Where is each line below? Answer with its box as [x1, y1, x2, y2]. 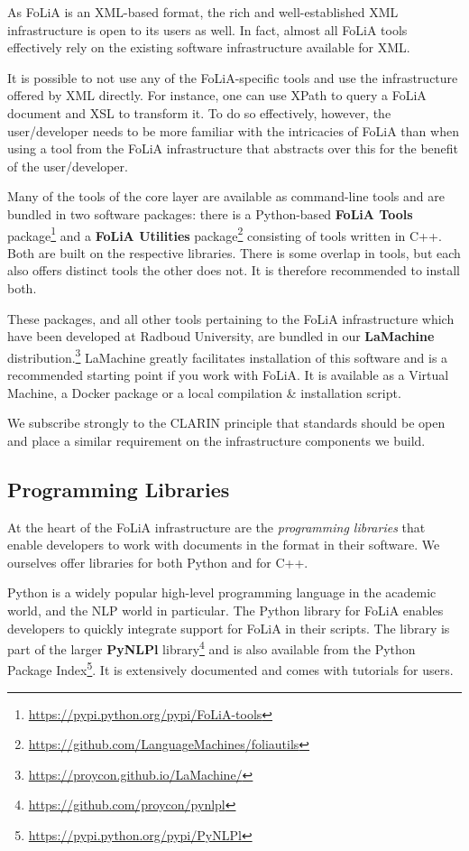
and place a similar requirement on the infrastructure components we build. [7, 430, 426, 449]
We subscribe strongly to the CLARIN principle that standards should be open [7, 413, 446, 432]
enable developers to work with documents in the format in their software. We [7, 535, 440, 554]
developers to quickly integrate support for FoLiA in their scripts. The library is [7, 618, 450, 637]
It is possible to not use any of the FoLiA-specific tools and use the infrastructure [7, 68, 458, 87]
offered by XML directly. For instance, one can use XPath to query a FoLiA [7, 86, 427, 105]
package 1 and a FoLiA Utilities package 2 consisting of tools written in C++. [7, 223, 442, 245]
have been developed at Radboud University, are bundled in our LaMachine [7, 327, 435, 346]
